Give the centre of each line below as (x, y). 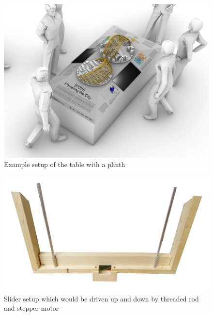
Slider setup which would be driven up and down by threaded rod (101, 298)
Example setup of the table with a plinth (65, 164)
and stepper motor (31, 308)
